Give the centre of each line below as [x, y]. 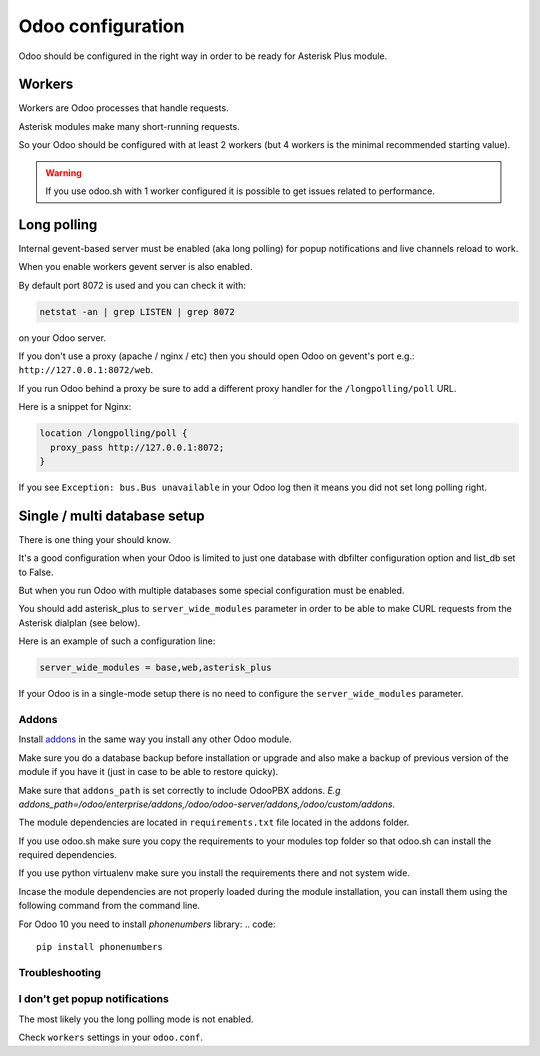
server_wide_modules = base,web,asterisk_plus [155, 668]
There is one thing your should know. [95, 539]
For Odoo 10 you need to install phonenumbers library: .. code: [147, 924]
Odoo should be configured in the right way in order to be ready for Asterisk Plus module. [203, 56]
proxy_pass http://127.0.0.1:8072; [137, 447]
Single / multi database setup [111, 515]
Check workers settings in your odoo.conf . [111, 1037]
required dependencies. [67, 855]
